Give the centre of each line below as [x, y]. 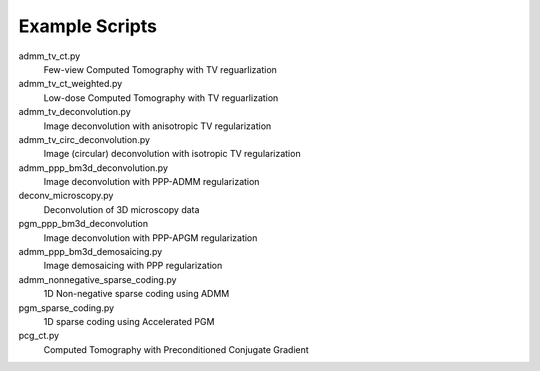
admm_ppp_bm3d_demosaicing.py [90, 252]
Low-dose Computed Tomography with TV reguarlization [161, 97]
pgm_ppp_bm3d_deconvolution [83, 224]
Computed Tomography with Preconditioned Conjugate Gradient [176, 349]
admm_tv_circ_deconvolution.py [84, 139]
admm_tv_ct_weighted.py [70, 84]
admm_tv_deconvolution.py [75, 112]
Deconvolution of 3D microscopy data [121, 209]
